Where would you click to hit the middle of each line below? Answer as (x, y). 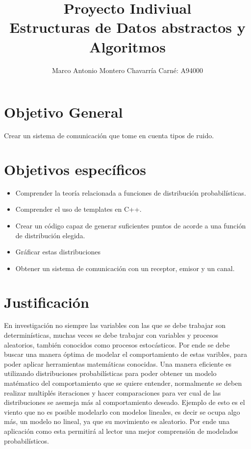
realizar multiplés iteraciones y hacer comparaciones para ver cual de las (113, 392)
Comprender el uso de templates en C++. (78, 209)
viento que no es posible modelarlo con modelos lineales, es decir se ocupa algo (122, 412)
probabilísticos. (26, 440)
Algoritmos (127, 46)
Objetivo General (63, 112)
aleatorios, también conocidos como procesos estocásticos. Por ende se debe (117, 344)
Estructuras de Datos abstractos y (127, 27)
